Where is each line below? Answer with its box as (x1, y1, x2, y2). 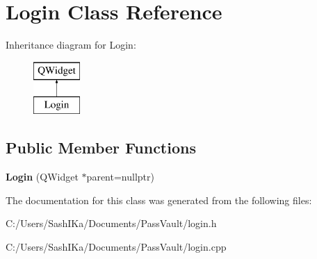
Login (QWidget (6, 169, 79, 184)
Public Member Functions (6, 137, 196, 158)
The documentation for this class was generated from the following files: (6, 192, 312, 207)
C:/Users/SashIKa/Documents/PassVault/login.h (6, 216, 217, 231)
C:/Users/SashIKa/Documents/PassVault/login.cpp (6, 239, 227, 253)
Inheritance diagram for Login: (6, 37, 136, 52)
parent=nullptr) (86, 169, 154, 184)
